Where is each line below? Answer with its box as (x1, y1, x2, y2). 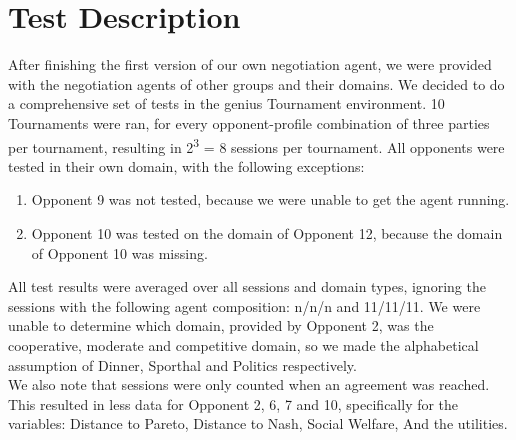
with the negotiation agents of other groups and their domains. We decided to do (8, 73, 505, 94)
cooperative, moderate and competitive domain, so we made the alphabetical (8, 334, 479, 355)
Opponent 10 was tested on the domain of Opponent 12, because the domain (31, 222, 503, 243)
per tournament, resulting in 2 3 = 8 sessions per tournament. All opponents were (8, 133, 505, 157)
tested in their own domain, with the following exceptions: (8, 155, 365, 176)
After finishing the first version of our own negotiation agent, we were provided (8, 54, 492, 75)
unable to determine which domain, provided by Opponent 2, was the (8, 315, 434, 336)
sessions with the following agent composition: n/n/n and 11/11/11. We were (8, 295, 481, 316)
